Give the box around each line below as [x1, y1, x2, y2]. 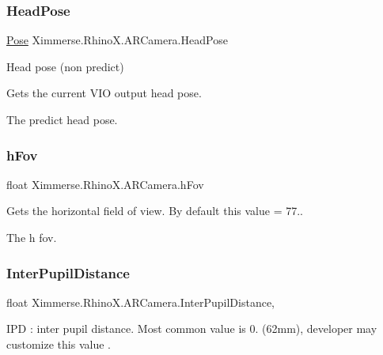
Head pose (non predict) [6, 58, 124, 74]
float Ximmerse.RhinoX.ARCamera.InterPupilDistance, [6, 293, 275, 310]
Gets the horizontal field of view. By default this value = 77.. [6, 202, 303, 219]
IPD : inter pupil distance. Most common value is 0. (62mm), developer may [6, 320, 377, 337]
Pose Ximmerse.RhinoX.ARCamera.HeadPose [6, 32, 228, 48]
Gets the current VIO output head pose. [6, 85, 202, 101]
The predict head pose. [6, 111, 118, 127]
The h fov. [6, 229, 57, 245]
